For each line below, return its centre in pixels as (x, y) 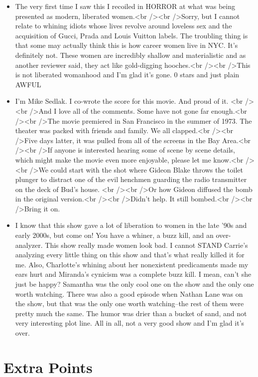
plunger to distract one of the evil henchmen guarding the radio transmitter (131, 179)
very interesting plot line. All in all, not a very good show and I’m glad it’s (130, 323)
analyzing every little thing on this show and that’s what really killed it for (130, 255)
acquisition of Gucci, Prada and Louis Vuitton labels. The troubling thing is (131, 35)
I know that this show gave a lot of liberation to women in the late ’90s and (131, 225)
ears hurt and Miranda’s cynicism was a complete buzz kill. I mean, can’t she (133, 274)
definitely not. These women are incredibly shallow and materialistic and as (130, 55)
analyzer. (29, 245)
